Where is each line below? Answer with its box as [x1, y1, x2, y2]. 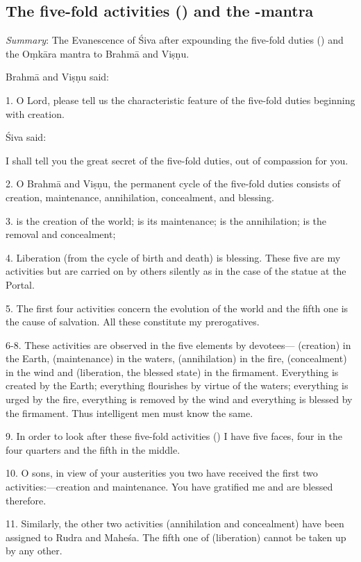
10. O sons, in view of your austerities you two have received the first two [6, 466, 318, 480]
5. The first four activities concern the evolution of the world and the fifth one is [6, 300, 349, 315]
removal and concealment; [6, 227, 116, 241]
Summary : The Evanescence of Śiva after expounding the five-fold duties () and [6, 33, 344, 47]
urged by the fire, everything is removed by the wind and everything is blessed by [6, 392, 353, 407]
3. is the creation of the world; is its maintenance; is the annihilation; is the [6, 213, 327, 228]
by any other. [6, 543, 62, 558]
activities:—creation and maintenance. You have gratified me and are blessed [6, 479, 333, 494]
